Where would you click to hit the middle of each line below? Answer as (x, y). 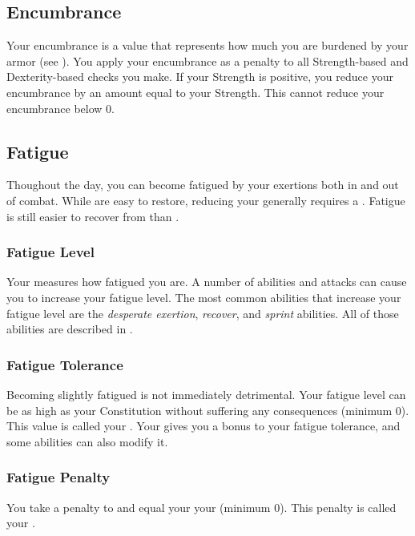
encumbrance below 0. (60, 108)
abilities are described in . (70, 329)
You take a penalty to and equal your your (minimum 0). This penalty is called (201, 507)
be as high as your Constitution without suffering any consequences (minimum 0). (208, 410)
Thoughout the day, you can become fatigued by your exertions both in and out (203, 185)
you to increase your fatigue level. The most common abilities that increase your (204, 297)
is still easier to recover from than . (93, 216)
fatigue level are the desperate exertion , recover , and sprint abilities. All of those (203, 313)
